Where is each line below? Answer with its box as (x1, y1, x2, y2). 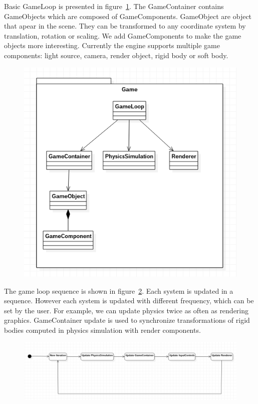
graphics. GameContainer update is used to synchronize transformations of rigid (4, 315, 250, 325)
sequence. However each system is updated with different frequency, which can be (4, 295, 254, 306)
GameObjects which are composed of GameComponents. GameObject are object (4, 11, 252, 21)
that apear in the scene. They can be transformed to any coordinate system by (4, 21, 246, 31)
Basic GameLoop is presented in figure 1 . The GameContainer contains (4, 1, 224, 11)
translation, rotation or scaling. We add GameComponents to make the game (4, 30, 241, 41)
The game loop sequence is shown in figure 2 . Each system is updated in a (4, 285, 233, 296)
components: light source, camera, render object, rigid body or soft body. (4, 50, 228, 60)
